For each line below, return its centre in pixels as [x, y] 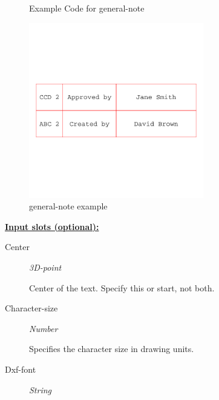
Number [44, 328]
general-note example [68, 206]
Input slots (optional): [52, 226]
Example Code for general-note [87, 8]
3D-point [45, 267]
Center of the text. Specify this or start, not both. [122, 287]
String [41, 389]
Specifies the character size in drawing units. [112, 349]
